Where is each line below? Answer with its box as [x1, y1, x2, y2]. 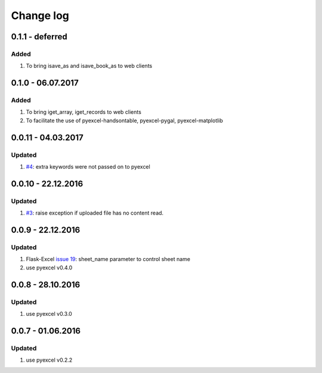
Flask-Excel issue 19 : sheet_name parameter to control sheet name [26, 256, 191, 263]
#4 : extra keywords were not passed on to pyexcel [26, 163, 150, 170]
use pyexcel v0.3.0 [26, 310, 73, 317]
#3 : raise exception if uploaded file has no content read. [26, 209, 164, 217]
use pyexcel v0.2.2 [26, 356, 73, 363]
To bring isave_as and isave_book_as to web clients [26, 63, 153, 70]
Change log [11, 9, 70, 22]
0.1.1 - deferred [11, 32, 68, 42]
